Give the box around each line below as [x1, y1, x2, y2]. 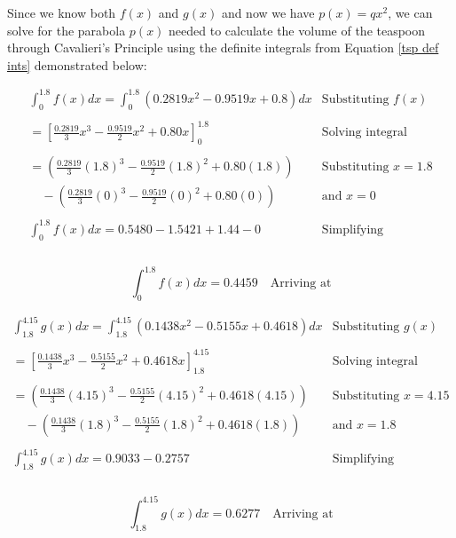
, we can [388, 4, 433, 21]
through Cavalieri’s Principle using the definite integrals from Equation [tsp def [7, 38, 439, 57]
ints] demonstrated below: [7, 55, 147, 74]
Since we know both [7, 4, 116, 21]
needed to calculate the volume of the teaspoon [169, 20, 426, 39]
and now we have [221, 4, 315, 21]
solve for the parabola [7, 20, 126, 39]
